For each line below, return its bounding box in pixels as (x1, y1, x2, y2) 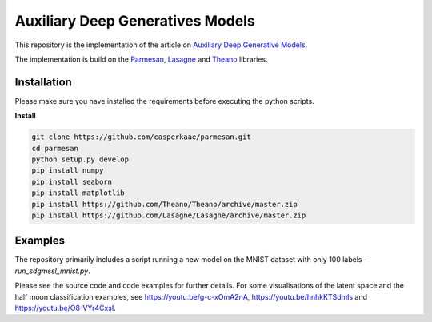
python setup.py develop (31, 155, 130, 164)
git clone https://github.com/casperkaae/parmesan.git (31, 133, 251, 141)
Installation (14, 75, 72, 89)
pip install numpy (31, 166, 104, 175)
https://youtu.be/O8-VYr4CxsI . (14, 304, 116, 313)
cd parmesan (31, 144, 79, 153)
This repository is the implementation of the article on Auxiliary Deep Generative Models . (14, 40, 308, 50)
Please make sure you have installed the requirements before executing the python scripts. (14, 96, 315, 105)
